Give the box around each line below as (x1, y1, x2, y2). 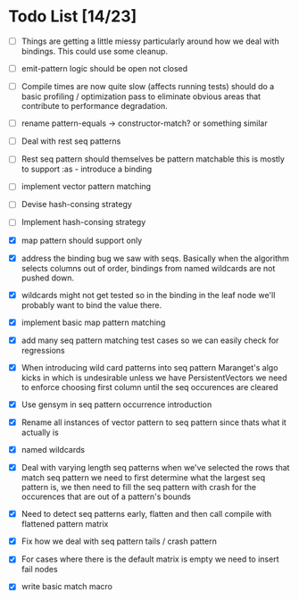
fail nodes (21, 564, 59, 575)
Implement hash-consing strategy (21, 217, 146, 228)
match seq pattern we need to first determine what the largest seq (21, 472, 266, 483)
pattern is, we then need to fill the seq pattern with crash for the (21, 482, 256, 493)
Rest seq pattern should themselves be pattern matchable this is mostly (21, 154, 285, 164)
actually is (21, 427, 59, 437)
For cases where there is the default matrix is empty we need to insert (21, 554, 279, 564)
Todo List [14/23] (8, 6, 137, 27)
